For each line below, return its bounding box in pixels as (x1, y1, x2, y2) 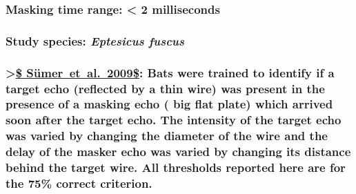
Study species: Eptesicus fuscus (6, 32, 184, 49)
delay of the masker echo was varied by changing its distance (6, 143, 351, 160)
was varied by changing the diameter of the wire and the (6, 127, 328, 144)
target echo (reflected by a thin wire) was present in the (6, 79, 325, 97)
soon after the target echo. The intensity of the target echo (6, 111, 342, 128)
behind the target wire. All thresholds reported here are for (6, 159, 346, 176)
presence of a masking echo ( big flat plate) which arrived (6, 95, 333, 113)
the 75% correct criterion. (6, 175, 152, 192)
